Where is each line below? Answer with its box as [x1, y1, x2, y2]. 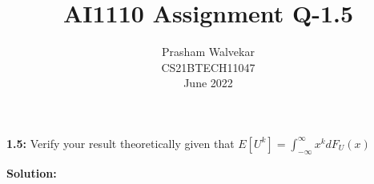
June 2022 [183, 74, 233, 91]
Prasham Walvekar [162, 43, 255, 60]
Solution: [6, 164, 57, 181]
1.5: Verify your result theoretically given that [6, 134, 235, 151]
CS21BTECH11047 [161, 58, 255, 75]
